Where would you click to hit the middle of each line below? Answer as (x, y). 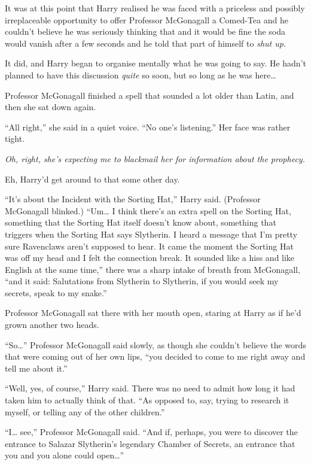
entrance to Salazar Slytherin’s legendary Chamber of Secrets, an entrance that (150, 443)
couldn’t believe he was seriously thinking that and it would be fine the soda (145, 31)
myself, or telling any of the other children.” (85, 411)
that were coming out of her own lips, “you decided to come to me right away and (155, 356)
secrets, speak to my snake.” (56, 292)
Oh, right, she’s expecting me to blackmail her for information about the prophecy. (155, 158)
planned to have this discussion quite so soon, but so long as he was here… (141, 75)
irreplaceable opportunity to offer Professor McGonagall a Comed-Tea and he (147, 19)
